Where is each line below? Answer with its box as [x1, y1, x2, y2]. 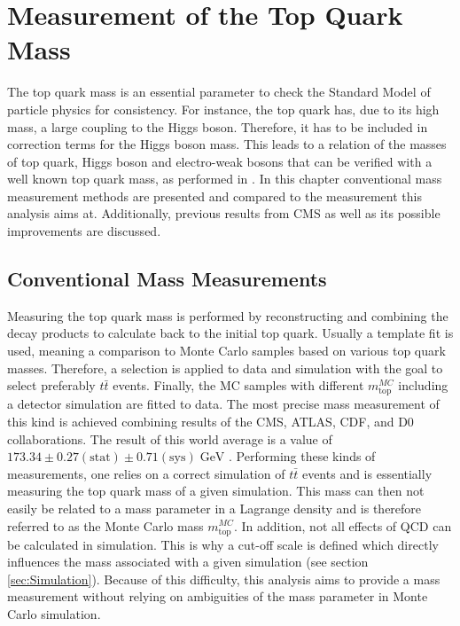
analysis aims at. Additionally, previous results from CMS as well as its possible [7, 204, 441, 223]
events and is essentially [301, 464, 433, 482]
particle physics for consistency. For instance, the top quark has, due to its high [7, 99, 440, 118]
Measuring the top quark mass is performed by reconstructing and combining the [7, 306, 448, 325]
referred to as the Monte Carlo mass [7, 516, 204, 535]
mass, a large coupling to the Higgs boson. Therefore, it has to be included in [7, 117, 428, 136]
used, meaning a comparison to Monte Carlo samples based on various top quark [7, 341, 446, 360]
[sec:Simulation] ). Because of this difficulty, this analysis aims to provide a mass [7, 569, 441, 588]
